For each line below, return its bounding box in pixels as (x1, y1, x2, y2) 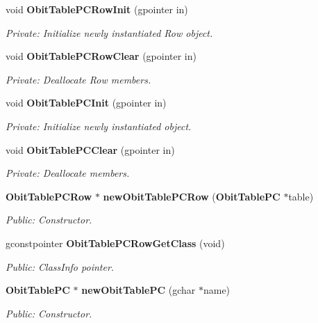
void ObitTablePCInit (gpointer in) (6, 95, 167, 110)
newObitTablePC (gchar (81, 283, 196, 297)
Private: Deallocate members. (6, 166, 130, 180)
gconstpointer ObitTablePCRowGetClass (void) (6, 235, 225, 250)
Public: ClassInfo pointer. (6, 259, 115, 274)
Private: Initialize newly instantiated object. (6, 118, 192, 133)
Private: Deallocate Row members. (6, 72, 151, 86)
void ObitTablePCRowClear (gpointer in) (6, 49, 196, 63)
